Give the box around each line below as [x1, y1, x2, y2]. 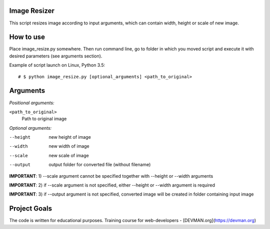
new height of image [48, 134, 91, 140]
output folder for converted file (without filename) [48, 162, 151, 168]
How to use [9, 33, 45, 41]
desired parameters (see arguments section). [9, 53, 102, 59]
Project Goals [9, 205, 52, 213]
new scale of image [48, 152, 89, 158]
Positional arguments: [9, 100, 54, 106]
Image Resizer [9, 6, 55, 15]
